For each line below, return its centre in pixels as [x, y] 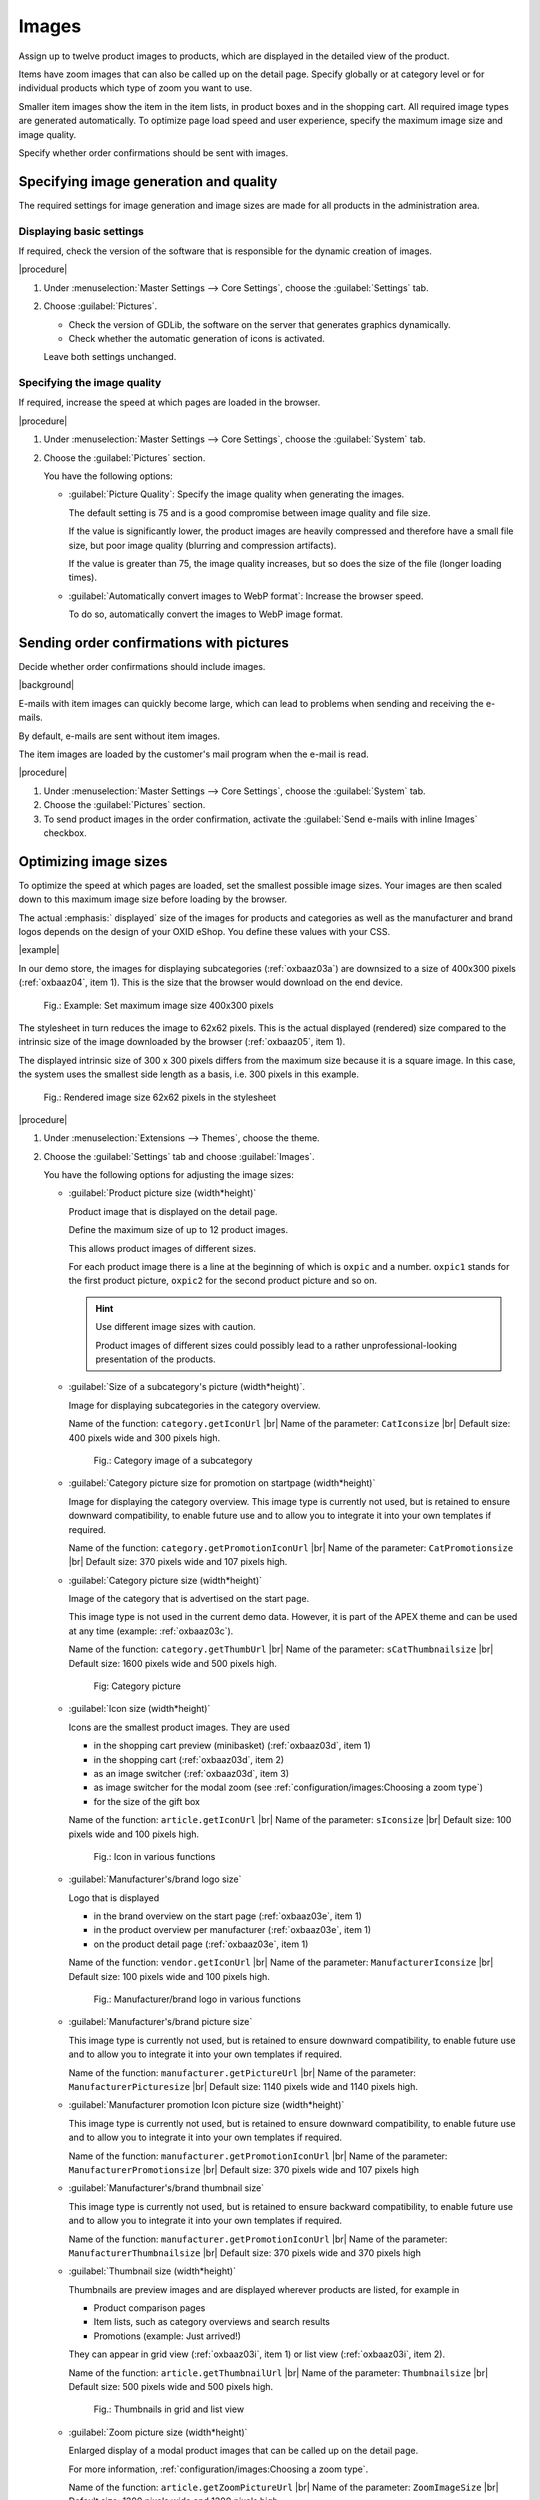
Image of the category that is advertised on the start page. [189, 1599]
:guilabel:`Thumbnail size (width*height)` [152, 2271]
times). [82, 577]
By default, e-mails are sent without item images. [119, 736]
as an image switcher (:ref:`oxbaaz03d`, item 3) [191, 1773]
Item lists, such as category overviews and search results [211, 2322]
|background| [46, 685]
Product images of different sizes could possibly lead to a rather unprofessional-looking [276, 1345]
